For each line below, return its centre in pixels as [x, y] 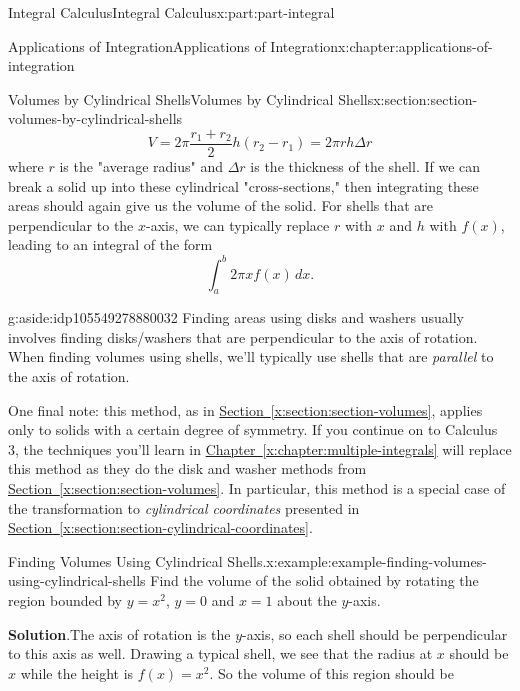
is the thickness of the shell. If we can [365, 166]
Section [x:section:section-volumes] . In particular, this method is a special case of [257, 488]
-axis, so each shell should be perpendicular [375, 633]
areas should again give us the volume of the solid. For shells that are [221, 205]
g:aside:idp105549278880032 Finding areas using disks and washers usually [236, 317]
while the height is [77, 672]
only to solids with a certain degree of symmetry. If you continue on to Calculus [253, 429]
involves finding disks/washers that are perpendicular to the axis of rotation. [243, 336]
